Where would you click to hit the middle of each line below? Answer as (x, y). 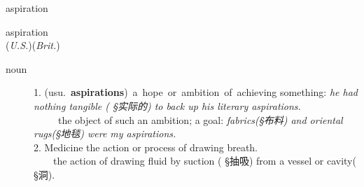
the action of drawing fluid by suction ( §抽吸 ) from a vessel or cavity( (204, 161)
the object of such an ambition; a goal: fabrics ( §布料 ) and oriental (200, 119)
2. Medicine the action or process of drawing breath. (146, 147)
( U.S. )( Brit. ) (33, 45)
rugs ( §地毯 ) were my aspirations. (105, 133)
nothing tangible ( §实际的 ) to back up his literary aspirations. (167, 105)
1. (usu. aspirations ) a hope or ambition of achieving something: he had (196, 92)
